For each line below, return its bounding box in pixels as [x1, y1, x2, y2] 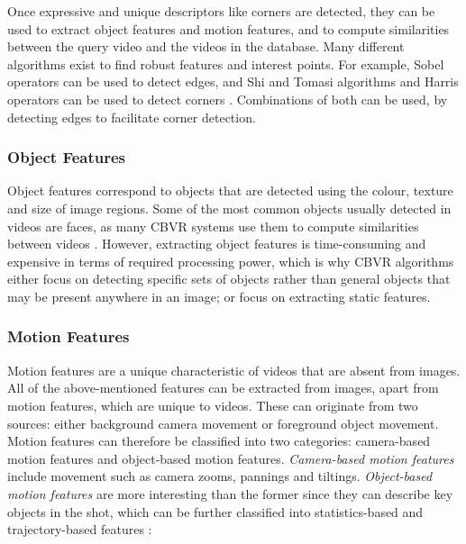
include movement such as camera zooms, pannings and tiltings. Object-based [7, 467, 433, 485]
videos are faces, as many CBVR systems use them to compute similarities [7, 216, 419, 235]
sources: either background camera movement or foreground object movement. [7, 413, 439, 432]
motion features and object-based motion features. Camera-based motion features [7, 449, 454, 467]
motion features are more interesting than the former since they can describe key [7, 484, 453, 503]
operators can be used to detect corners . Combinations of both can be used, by [7, 89, 448, 108]
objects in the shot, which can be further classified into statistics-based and [7, 502, 424, 521]
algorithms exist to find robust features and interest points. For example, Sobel [7, 54, 444, 73]
